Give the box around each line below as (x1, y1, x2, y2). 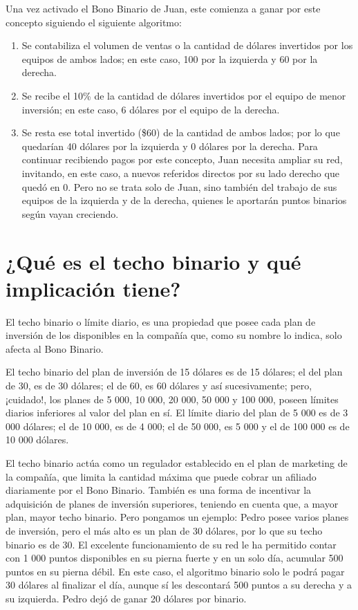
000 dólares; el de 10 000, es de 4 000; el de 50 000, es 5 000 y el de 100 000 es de (6, 418, 350, 433)
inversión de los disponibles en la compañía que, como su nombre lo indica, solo (6, 328, 342, 342)
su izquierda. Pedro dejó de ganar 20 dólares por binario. (6, 591, 247, 605)
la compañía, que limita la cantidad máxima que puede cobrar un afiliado (6, 469, 317, 483)
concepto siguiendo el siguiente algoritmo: (6, 15, 182, 29)
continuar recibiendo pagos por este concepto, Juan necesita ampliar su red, (21, 152, 343, 167)
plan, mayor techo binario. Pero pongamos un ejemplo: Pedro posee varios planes (6, 510, 349, 524)
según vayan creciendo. (21, 206, 119, 221)
